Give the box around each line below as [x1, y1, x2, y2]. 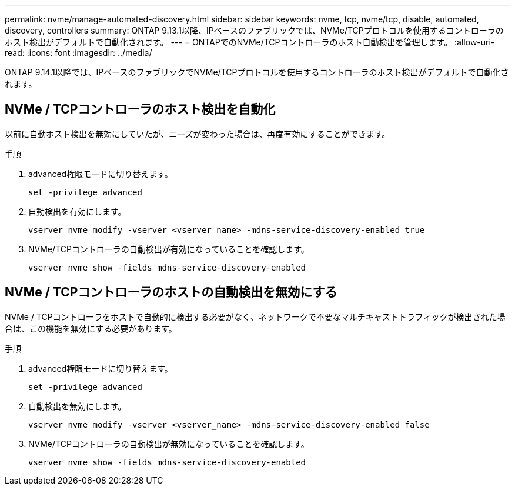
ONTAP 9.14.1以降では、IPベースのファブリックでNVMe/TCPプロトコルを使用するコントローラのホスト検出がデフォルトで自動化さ [5, 67, 509, 77]
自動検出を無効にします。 [28, 401, 126, 411]
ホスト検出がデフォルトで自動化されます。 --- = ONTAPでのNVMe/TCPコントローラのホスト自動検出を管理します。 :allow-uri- [5, 37, 495, 47]
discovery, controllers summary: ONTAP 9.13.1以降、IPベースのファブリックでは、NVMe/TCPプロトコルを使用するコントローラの [5, 25, 504, 35]
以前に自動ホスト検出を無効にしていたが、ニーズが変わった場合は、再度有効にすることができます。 [5, 128, 390, 139]
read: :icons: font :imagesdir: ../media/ [5, 48, 152, 58]
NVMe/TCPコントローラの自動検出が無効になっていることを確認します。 [28, 438, 309, 449]
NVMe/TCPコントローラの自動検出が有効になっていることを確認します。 [28, 244, 309, 254]
